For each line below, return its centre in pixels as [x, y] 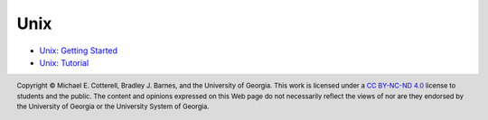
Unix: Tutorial [64, 62]
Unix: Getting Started [78, 51]
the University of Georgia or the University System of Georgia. [113, 107]
